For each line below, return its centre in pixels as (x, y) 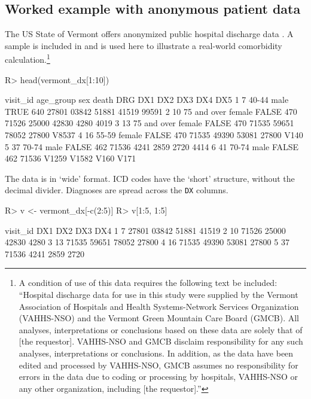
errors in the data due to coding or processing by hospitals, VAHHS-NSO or (158, 377)
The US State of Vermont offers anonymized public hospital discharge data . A (149, 34)
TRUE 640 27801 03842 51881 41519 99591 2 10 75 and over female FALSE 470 (151, 111)
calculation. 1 (28, 59)
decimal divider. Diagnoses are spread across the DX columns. (117, 190)
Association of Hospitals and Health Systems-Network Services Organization (159, 306)
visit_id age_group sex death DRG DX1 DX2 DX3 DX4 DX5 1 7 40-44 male (147, 100)
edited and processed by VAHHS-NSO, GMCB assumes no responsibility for (158, 365)
